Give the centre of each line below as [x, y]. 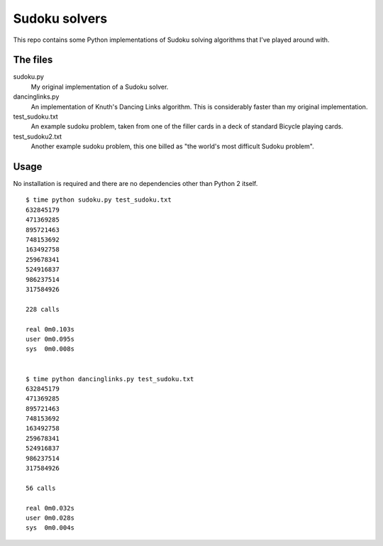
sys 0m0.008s [50, 349]
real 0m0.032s [50, 508]
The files [33, 60]
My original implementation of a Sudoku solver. [100, 87]
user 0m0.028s [50, 518]
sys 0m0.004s [50, 528]
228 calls [43, 309]
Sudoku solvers [60, 18]
